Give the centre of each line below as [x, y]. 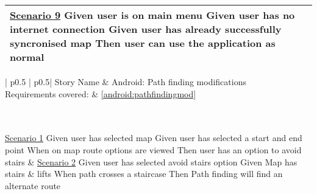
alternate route [33, 185]
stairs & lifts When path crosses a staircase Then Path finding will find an [144, 174]
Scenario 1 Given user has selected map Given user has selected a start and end [154, 138]
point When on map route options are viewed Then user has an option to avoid [153, 149]
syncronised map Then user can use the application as [143, 43]
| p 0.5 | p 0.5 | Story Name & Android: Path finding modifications [126, 81]
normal [27, 57]
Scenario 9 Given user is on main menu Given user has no [152, 15]
